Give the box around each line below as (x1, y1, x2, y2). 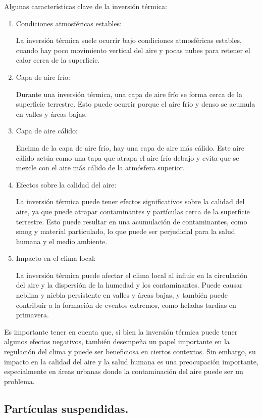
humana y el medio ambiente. (16, 236, 108, 246)
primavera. (16, 309, 49, 320)
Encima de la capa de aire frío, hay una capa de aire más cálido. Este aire (16, 142, 244, 153)
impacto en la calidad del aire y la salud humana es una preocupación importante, (4, 356, 258, 366)
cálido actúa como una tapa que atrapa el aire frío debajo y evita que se (16, 152, 239, 163)
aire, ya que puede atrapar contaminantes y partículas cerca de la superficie (16, 206, 250, 216)
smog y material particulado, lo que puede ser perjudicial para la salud (16, 226, 235, 237)
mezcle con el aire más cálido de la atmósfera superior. (16, 162, 185, 173)
